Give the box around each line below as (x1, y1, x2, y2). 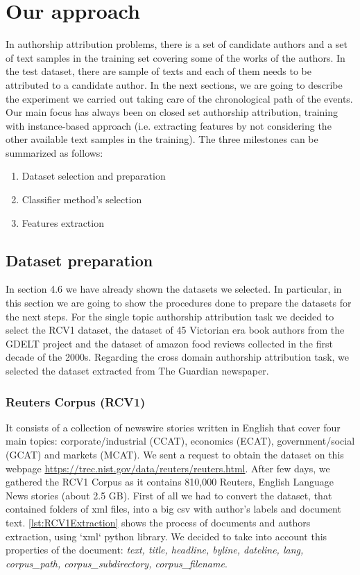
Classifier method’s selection (22, 192, 142, 207)
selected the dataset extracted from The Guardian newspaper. (6, 363, 269, 378)
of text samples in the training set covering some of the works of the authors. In (6, 50, 345, 65)
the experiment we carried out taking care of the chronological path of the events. (6, 91, 353, 105)
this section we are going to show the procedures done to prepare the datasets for (6, 295, 352, 310)
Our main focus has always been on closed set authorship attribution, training (6, 105, 338, 119)
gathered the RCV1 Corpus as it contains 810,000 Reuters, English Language (6, 474, 334, 489)
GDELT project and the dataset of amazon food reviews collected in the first (6, 336, 333, 350)
